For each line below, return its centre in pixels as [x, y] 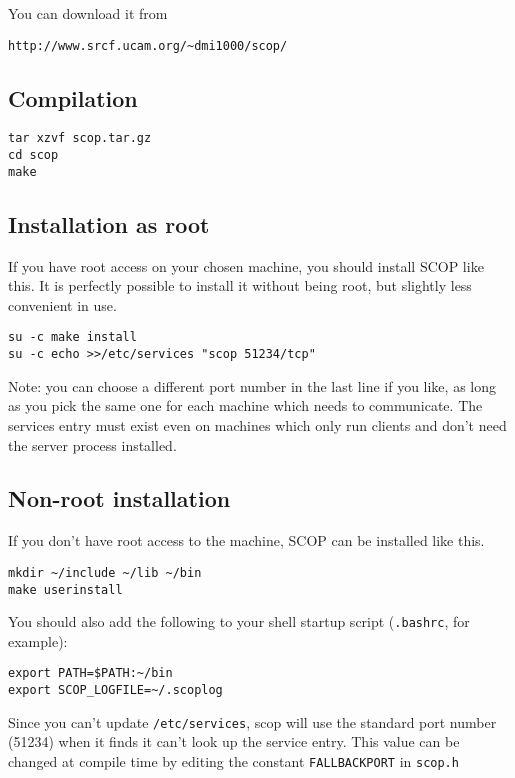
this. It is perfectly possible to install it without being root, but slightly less [240, 285]
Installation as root [109, 223]
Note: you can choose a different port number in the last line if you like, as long [252, 385]
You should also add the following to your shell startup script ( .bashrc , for [239, 621]
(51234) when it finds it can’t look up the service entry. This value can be [234, 741]
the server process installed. [92, 444]
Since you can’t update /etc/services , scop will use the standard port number [252, 721]
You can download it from [88, 13]
